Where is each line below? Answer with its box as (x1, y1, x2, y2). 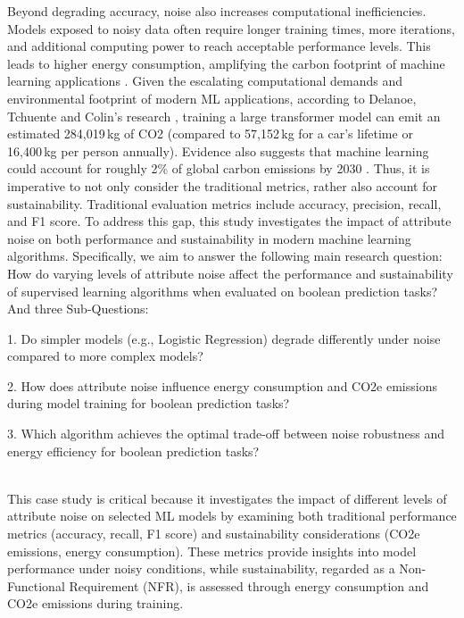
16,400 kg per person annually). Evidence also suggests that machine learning (7, 141, 429, 160)
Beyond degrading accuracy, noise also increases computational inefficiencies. (7, 2, 427, 20)
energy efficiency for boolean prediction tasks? (7, 441, 260, 460)
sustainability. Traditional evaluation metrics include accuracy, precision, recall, (7, 194, 442, 213)
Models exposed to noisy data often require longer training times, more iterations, (7, 19, 455, 38)
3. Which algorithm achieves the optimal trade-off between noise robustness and (7, 424, 445, 443)
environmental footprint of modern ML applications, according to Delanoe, (7, 88, 417, 107)
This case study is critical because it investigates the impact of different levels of (7, 489, 447, 507)
